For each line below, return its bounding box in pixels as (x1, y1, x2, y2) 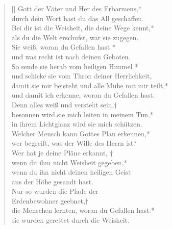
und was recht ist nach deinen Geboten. (11, 51, 131, 61)
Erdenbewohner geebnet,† (11, 195, 89, 205)
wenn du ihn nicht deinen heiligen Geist (11, 167, 131, 177)
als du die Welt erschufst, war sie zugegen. (11, 32, 139, 42)
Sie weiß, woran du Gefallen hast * (11, 42, 116, 52)
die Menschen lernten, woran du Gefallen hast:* (11, 205, 155, 215)
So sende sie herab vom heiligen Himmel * (11, 61, 138, 71)
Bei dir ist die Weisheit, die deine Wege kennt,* (11, 23, 154, 33)
